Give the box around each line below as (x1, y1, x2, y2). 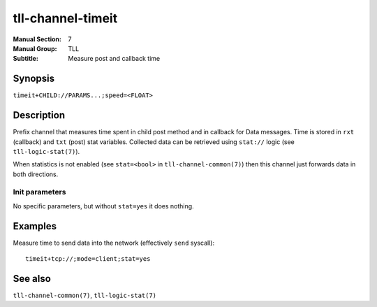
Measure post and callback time (68, 55, 161, 63)
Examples (13, 220, 57, 232)
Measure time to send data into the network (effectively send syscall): (13, 238, 215, 247)
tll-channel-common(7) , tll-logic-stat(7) (13, 291, 157, 300)
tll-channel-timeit (13, 10, 118, 26)
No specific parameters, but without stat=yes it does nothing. (13, 201, 195, 210)
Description (13, 109, 66, 122)
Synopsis (13, 73, 55, 85)
